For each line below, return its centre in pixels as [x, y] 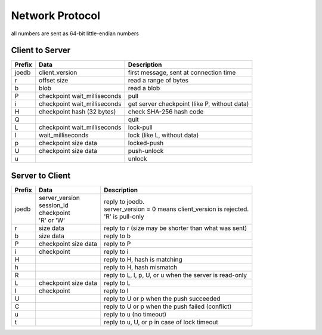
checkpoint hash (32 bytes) [78, 112]
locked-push [146, 143]
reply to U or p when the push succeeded [162, 299]
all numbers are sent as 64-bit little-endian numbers [75, 33]
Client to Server [41, 50]
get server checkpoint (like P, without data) [188, 104]
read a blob [144, 88]
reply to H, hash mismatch [140, 267]
